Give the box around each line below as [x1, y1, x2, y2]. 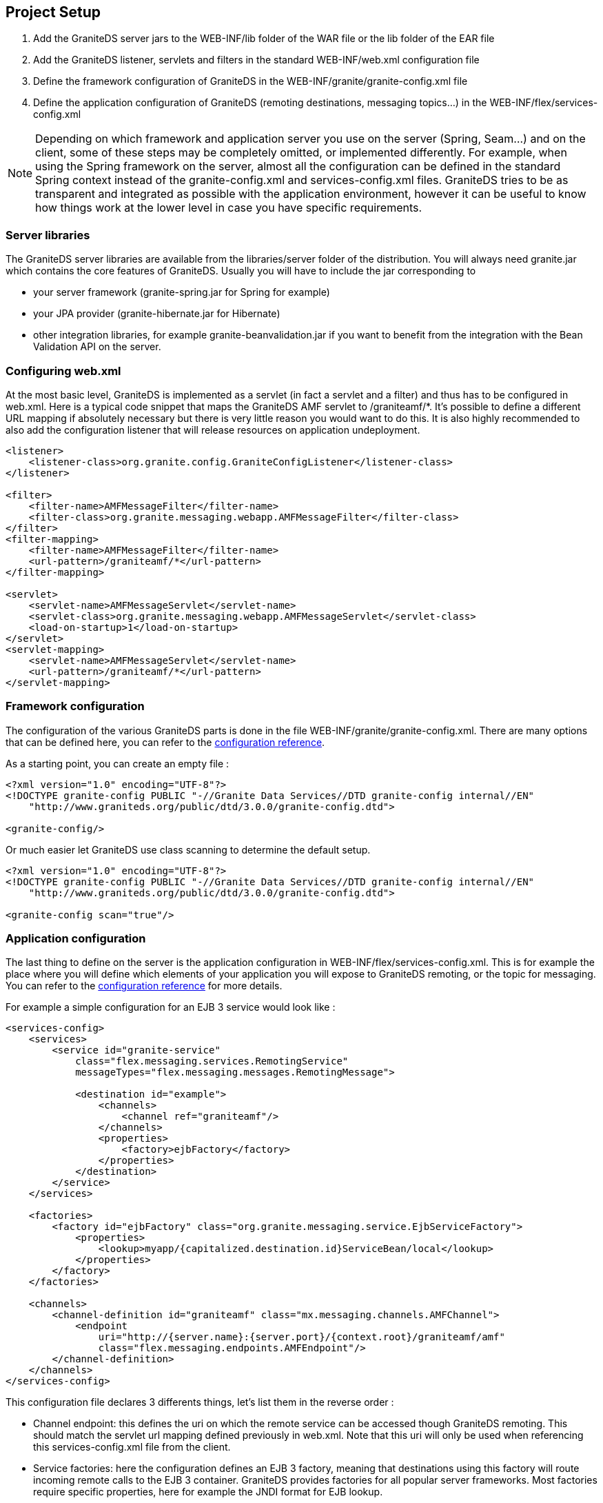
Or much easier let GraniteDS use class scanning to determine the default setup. [6, 843, 371, 856]
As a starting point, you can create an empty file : [6, 757, 229, 769]
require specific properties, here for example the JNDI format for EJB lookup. [33, 1486, 383, 1498]
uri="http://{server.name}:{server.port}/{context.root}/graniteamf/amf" [98, 1331, 505, 1343]
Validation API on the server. [33, 341, 161, 353]
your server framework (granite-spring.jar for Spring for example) [33, 286, 330, 299]
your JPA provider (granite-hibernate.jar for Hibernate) [33, 307, 280, 320]
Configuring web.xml [6, 363, 121, 378]
